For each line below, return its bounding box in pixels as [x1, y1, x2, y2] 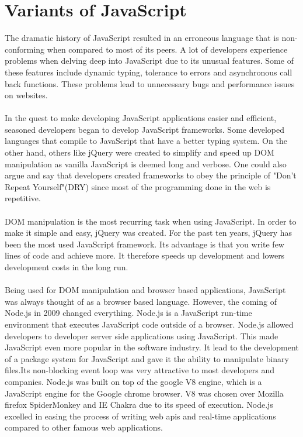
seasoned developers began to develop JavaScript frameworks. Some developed [5, 123, 284, 135]
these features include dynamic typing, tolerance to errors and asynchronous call [5, 66, 292, 78]
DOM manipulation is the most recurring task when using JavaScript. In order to [5, 215, 297, 227]
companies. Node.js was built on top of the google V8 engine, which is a [5, 375, 262, 387]
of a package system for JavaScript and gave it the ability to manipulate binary [5, 352, 289, 364]
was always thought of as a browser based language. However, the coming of [5, 295, 277, 307]
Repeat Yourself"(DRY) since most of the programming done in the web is [5, 180, 271, 192]
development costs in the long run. [5, 261, 128, 273]
